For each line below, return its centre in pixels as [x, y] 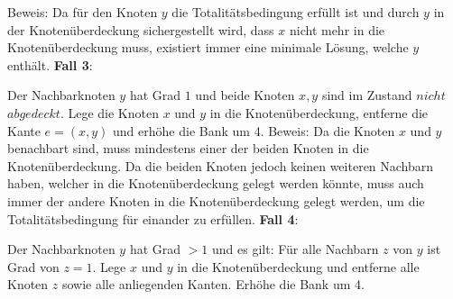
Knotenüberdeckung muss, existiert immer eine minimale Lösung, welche [208, 47]
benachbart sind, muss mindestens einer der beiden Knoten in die [188, 148]
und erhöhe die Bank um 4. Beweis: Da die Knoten [254, 130]
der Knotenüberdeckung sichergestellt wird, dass [141, 29]
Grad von [33, 266]
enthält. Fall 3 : [50, 64]
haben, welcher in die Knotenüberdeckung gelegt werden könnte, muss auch [216, 183]
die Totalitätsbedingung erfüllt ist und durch [296, 12]
